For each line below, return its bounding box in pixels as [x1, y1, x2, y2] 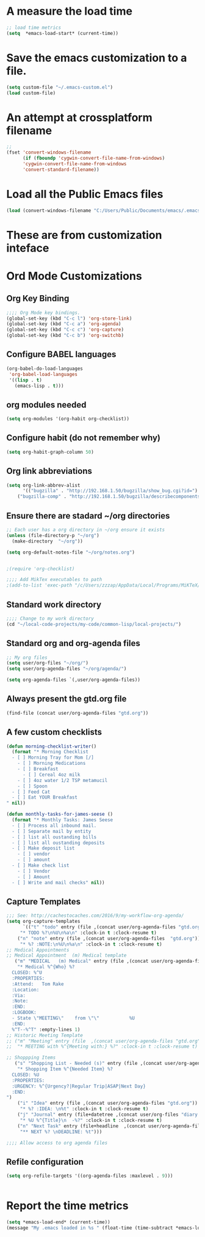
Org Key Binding [6, 293, 70, 304]
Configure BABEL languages [6, 349, 117, 359]
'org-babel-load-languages [9, 371, 78, 377]
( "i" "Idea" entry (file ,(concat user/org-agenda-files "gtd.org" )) [17, 1100, 198, 1107]
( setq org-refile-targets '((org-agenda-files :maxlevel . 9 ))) [6, 1173, 173, 1179]
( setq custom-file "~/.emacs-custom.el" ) [6, 84, 113, 90]
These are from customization [6, 228, 162, 242]
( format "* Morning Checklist [12, 749, 88, 755]
